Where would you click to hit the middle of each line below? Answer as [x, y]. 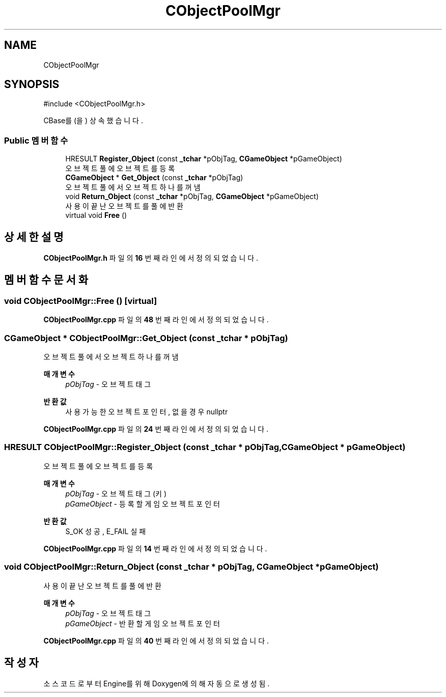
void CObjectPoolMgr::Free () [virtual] [81, 301]
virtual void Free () [96, 215]
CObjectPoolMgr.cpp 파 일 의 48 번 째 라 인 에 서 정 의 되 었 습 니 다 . [156, 320]
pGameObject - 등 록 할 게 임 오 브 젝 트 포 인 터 [143, 504]
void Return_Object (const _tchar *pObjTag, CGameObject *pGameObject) [192, 197]
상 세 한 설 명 [34, 237]
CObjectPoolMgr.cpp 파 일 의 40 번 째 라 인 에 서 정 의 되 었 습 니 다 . [156, 640]
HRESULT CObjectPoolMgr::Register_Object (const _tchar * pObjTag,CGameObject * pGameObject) [205, 447]
